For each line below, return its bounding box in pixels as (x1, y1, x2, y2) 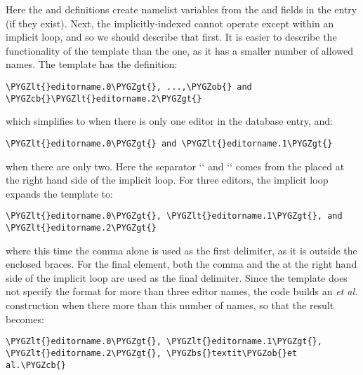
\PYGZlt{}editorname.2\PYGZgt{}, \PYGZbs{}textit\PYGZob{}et (6, 348, 298, 358)
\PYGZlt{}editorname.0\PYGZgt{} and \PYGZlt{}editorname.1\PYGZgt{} (6, 138, 333, 149)
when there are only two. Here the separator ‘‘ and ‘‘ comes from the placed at (6, 158, 345, 173)
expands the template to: (6, 186, 113, 200)
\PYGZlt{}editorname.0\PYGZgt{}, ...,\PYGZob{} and (6, 81, 252, 92)
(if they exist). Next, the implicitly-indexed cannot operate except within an (6, 15, 334, 30)
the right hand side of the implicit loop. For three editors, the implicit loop (6, 172, 329, 187)
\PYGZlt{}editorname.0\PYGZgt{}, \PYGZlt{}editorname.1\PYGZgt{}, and (6, 211, 343, 221)
